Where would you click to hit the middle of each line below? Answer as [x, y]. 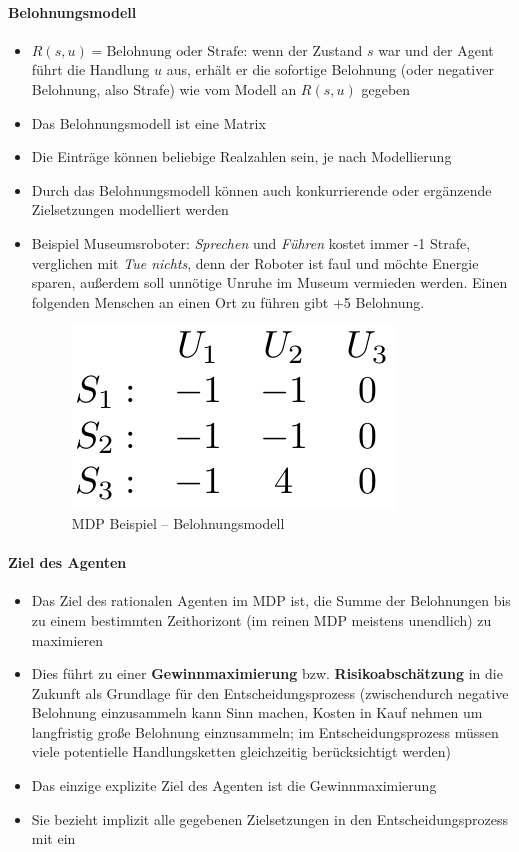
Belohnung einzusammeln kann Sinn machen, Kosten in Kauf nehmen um [257, 712]
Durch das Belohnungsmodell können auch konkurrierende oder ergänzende [261, 189]
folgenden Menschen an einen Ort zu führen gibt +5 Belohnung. [228, 301]
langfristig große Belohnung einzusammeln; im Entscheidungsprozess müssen [265, 731]
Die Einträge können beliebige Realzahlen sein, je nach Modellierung [241, 156]
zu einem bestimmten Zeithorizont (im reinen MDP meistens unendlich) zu [261, 619]
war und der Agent [436, 49]
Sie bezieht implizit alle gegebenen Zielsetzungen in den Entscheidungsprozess [270, 818]
